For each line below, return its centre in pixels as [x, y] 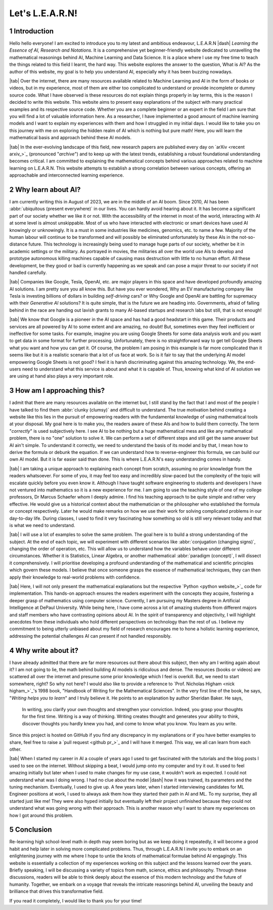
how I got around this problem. [41, 815]
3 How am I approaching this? [57, 390]
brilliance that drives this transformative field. [56, 891]
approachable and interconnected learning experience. [66, 175]
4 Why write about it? [44, 650]
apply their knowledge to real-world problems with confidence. [75, 577]
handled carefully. [28, 272]
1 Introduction [32, 31]
